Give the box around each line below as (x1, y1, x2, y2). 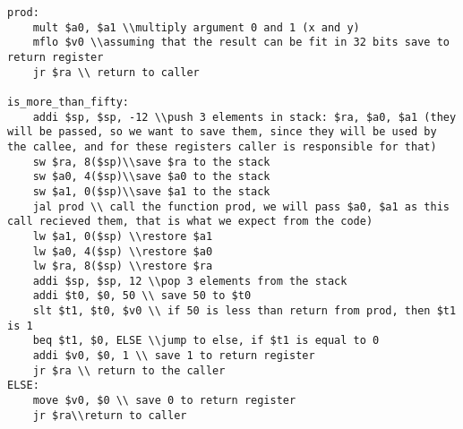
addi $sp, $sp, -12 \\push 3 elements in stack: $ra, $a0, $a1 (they (32, 110, 457, 124)
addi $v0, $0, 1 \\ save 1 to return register (32, 349, 315, 363)
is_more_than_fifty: (7, 95, 130, 108)
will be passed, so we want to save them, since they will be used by (7, 125, 437, 139)
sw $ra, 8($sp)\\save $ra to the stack (32, 155, 270, 168)
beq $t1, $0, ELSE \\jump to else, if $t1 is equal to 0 (32, 334, 380, 347)
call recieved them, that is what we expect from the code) (7, 215, 373, 228)
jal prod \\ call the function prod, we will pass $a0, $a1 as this (32, 200, 450, 213)
